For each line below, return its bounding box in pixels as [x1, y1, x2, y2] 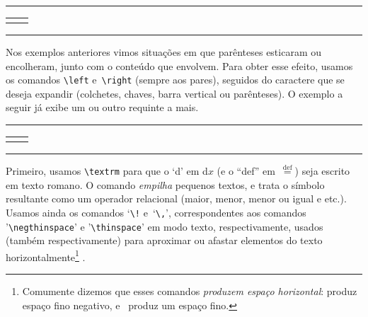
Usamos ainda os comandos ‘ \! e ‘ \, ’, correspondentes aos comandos [6, 204, 306, 219]
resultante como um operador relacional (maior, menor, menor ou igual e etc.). [6, 191, 347, 206]
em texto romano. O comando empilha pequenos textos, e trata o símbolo [6, 177, 325, 192]
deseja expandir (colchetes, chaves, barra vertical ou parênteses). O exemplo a [6, 86, 343, 100]
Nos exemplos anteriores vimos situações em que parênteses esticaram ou [6, 45, 322, 59]
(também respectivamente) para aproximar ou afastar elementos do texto [6, 233, 323, 248]
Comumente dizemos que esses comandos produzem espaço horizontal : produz [22, 284, 357, 299]
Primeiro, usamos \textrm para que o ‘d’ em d [6, 163, 208, 178]
